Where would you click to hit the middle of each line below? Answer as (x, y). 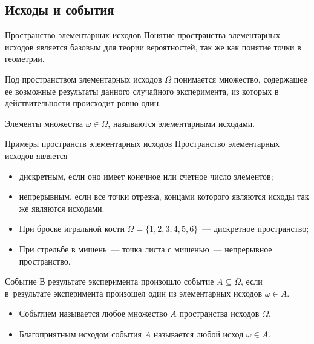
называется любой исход (198, 333)
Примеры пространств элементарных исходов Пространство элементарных (142, 143)
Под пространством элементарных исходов (83, 79)
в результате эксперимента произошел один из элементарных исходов (134, 293)
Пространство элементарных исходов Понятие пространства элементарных (142, 35)
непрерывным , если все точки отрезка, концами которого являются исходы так (164, 196)
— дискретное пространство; (256, 228)
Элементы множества (44, 123)
